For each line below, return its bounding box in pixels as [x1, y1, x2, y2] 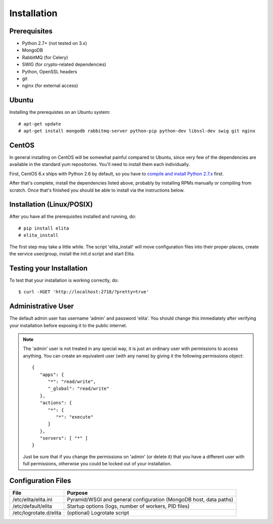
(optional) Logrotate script [67, 509, 129, 516]
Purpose [67, 490, 88, 497]
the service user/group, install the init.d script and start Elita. [9, 251, 135, 257]
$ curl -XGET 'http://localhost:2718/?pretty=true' [18, 289, 149, 295]
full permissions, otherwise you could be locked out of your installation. [23, 461, 172, 467]
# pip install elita [18, 225, 69, 231]
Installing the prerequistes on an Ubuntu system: [9, 109, 111, 115]
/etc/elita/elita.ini [12, 496, 53, 503]
